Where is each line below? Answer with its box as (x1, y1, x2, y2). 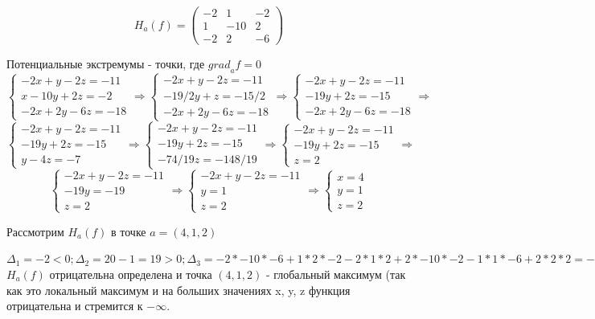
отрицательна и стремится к (6, 297, 143, 314)
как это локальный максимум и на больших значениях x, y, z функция (6, 281, 351, 298)
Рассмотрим (6, 223, 64, 239)
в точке (111, 223, 146, 239)
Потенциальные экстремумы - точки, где (6, 55, 205, 72)
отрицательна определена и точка (49, 265, 212, 282)
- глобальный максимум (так (265, 265, 406, 282)
